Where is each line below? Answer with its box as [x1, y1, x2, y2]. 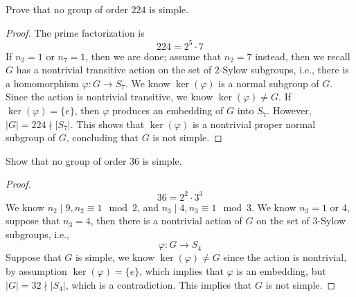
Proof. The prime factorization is [6, 25, 145, 39]
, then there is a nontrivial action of [90, 213, 242, 228]
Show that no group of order [6, 153, 127, 168]
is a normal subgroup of [218, 75, 319, 90]
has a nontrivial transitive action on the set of [16, 62, 212, 77]
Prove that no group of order [6, 2, 128, 16]
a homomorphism [6, 75, 79, 90]
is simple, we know [75, 250, 155, 264]
